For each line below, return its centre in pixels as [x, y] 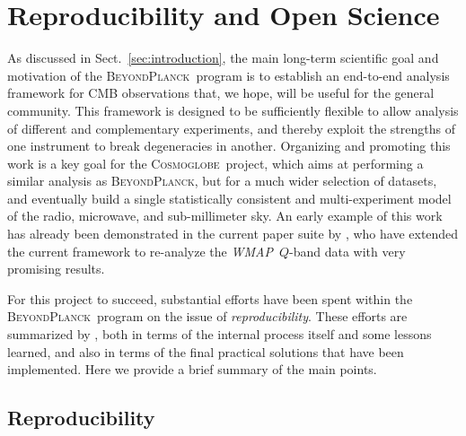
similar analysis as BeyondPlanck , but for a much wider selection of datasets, [222, 181]
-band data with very [347, 251]
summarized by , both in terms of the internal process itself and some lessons [220, 334]
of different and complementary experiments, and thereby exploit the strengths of [231, 128]
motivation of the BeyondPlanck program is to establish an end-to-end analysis [229, 75]
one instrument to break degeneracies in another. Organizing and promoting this [229, 146]
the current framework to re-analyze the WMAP [140, 251]
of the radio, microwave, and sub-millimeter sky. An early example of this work [225, 216]
